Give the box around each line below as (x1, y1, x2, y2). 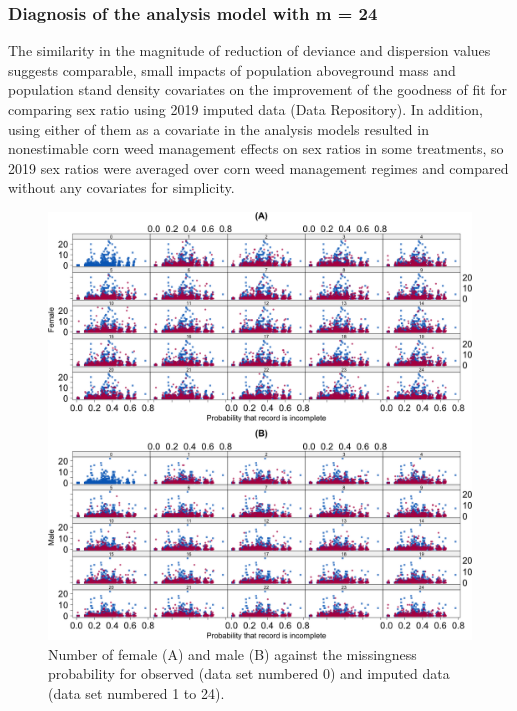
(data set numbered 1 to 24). (48, 682, 225, 703)
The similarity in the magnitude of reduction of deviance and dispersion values (8, 40, 491, 61)
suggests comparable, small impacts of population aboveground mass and (8, 59, 456, 80)
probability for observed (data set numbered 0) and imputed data (48, 663, 450, 684)
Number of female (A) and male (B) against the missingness (48, 643, 417, 664)
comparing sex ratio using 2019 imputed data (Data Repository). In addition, (8, 99, 483, 119)
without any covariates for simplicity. (8, 177, 235, 198)
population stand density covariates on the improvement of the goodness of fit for (8, 79, 508, 100)
